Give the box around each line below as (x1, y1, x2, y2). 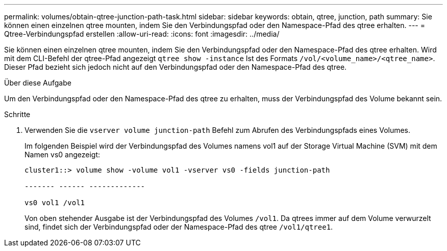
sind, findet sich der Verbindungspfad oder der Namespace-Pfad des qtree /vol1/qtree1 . (24, 222, 333, 231)
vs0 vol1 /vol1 (24, 199, 85, 207)
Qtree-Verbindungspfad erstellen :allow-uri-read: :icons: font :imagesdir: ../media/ (4, 30, 280, 38)
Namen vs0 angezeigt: (24, 150, 101, 159)
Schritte (4, 110, 31, 119)
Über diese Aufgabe (4, 78, 71, 87)
